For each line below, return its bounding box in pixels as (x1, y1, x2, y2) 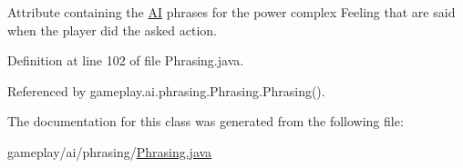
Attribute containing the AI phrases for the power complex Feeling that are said (7, 3, 456, 21)
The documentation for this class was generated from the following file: (7, 112, 404, 131)
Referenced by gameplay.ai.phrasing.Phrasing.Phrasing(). (7, 81, 325, 100)
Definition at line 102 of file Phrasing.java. (7, 51, 244, 70)
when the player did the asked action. (7, 20, 217, 39)
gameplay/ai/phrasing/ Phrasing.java (7, 142, 212, 161)
